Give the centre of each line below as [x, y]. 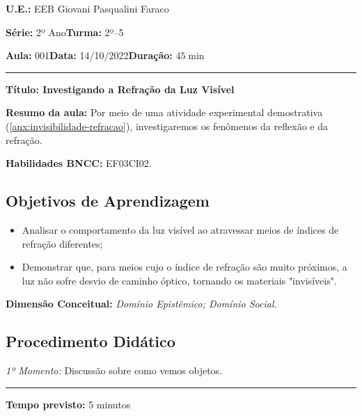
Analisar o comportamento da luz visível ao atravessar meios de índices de [180, 229]
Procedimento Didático [90, 341]
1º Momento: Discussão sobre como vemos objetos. [114, 370]
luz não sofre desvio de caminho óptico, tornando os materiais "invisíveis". [179, 280]
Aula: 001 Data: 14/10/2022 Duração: [89, 55]
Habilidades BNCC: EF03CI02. [79, 163]
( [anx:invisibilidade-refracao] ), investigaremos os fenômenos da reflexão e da [167, 126]
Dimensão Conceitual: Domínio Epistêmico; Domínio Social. [141, 304]
